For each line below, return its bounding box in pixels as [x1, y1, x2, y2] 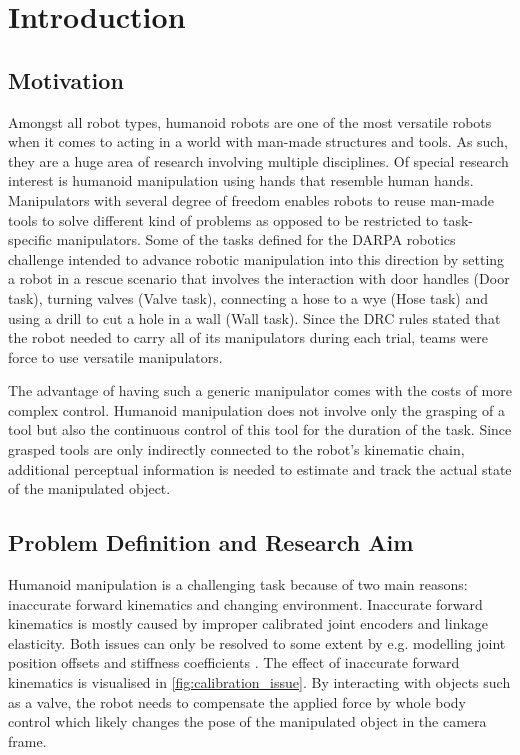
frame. [8, 730, 47, 751]
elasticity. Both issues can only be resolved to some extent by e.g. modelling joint [8, 632, 506, 653]
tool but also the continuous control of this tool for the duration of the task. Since [8, 419, 512, 440]
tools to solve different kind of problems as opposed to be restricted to [8, 209, 439, 230]
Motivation [8, 64, 124, 95]
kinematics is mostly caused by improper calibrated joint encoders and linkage [8, 613, 489, 634]
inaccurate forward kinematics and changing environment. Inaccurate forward [8, 593, 483, 614]
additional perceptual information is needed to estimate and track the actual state [8, 458, 512, 479]
